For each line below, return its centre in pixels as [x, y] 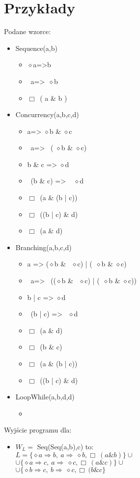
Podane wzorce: [28, 31]
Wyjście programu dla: [38, 430]
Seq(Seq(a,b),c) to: [65, 446]
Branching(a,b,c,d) [43, 247]
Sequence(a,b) [36, 48]
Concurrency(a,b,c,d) [47, 114]
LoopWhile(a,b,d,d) [45, 397]
